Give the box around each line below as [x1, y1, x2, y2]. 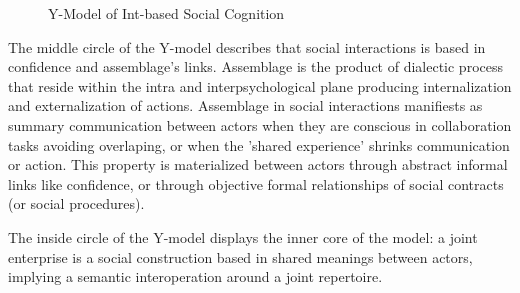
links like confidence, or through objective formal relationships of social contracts [8, 173, 504, 194]
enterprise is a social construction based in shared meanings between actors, [8, 246, 473, 267]
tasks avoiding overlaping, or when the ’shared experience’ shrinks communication [8, 134, 510, 155]
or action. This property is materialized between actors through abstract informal [8, 154, 508, 175]
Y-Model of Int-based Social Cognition [48, 3, 285, 23]
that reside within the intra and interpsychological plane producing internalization [8, 75, 512, 96]
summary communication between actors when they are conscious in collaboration [8, 114, 512, 135]
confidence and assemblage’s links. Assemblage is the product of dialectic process [8, 56, 503, 77]
